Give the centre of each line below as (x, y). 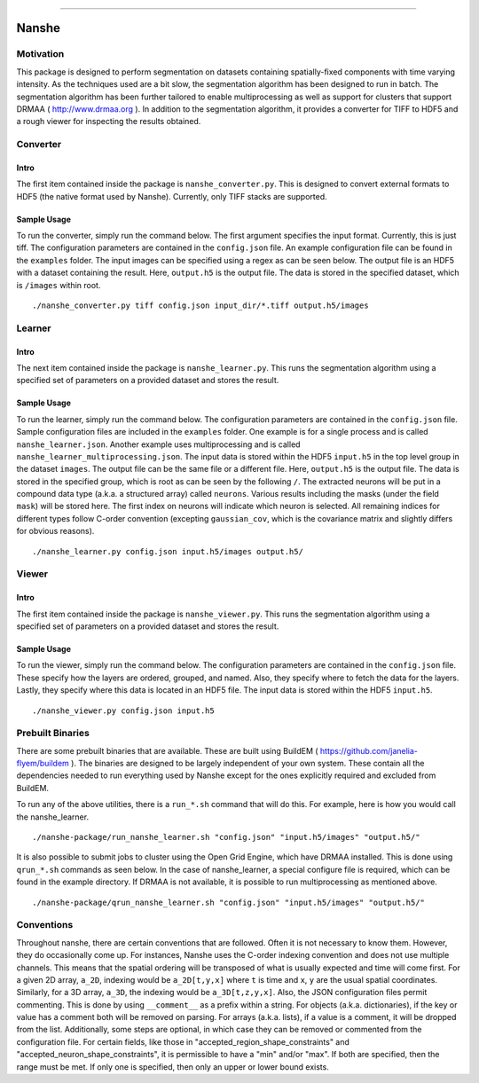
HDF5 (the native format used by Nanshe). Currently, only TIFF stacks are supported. (172, 196)
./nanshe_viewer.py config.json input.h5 (123, 710)
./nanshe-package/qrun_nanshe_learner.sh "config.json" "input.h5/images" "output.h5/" (229, 902)
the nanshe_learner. (52, 817)
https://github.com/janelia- (369, 750)
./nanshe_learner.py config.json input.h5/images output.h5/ (168, 551)
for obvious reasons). (55, 531)
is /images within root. (59, 285)
